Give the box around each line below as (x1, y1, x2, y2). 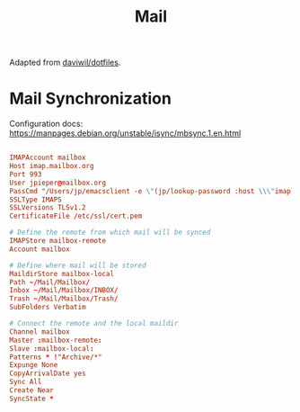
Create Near (9, 386, 54, 395)
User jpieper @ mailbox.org (9, 178, 106, 187)
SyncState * (9, 394, 54, 403)
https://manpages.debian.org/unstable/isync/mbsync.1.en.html (9, 128, 242, 139)
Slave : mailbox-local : (9, 344, 94, 353)
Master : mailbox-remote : (9, 336, 102, 345)
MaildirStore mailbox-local (9, 269, 115, 278)
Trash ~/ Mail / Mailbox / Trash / (9, 294, 119, 303)
